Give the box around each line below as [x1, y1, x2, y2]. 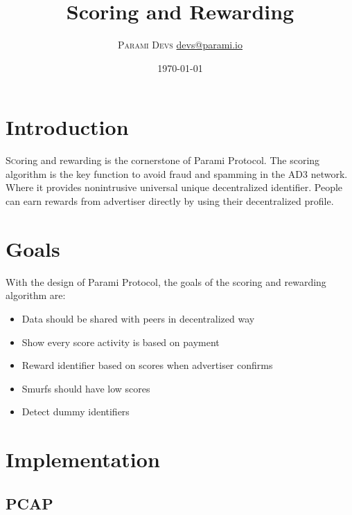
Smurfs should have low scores [21, 381, 150, 395]
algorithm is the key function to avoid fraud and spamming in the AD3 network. [6, 166, 348, 181]
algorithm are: [6, 288, 66, 302]
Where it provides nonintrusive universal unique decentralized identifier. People [6, 180, 343, 195]
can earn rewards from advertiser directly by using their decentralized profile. [6, 194, 334, 208]
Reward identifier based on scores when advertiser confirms [21, 358, 273, 372]
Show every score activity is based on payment [21, 334, 220, 349]
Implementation [6, 445, 160, 473]
